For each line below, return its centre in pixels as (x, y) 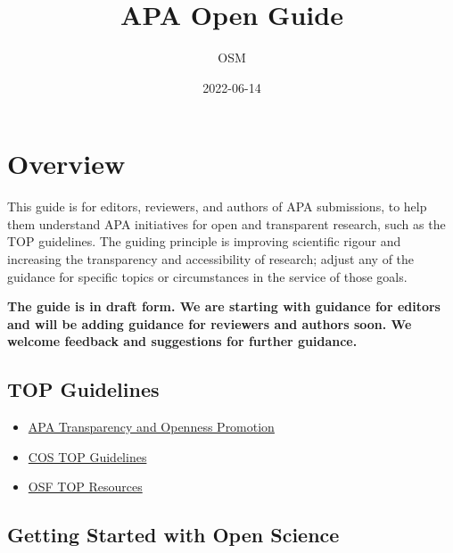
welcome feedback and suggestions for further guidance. (182, 341)
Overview (66, 164)
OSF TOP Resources (85, 487)
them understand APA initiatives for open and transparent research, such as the (226, 223)
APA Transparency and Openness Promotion (151, 427)
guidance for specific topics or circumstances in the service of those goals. (207, 276)
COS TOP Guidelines (87, 456)
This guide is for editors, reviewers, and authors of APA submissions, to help (217, 206)
